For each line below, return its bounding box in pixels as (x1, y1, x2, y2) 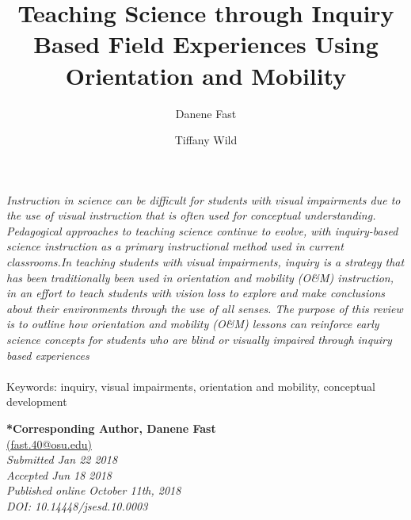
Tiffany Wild (174, 132, 238, 148)
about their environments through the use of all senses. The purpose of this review (6, 300, 403, 316)
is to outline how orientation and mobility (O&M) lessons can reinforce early (6, 315, 379, 332)
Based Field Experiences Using (33, 28, 379, 60)
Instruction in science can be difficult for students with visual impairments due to (6, 191, 401, 208)
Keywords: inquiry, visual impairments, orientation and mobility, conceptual (6, 377, 375, 394)
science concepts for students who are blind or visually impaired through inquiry (6, 331, 392, 348)
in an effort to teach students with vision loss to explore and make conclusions (6, 285, 386, 301)
